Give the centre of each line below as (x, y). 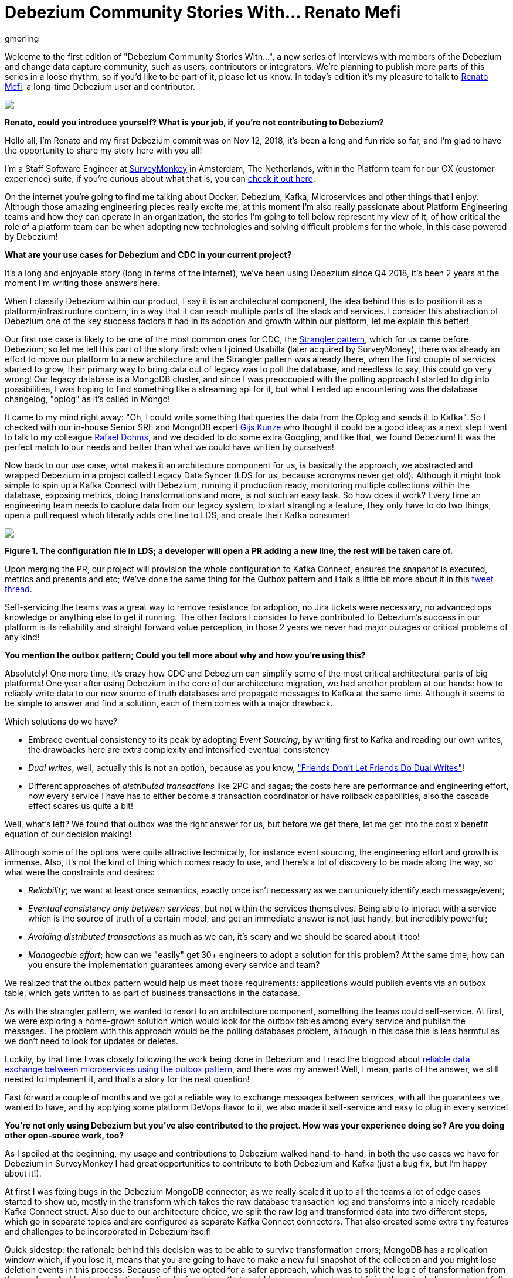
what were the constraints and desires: (80, 872)
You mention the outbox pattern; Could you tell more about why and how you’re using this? (185, 655)
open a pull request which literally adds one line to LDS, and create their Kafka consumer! (178, 515)
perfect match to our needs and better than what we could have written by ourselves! (169, 447)
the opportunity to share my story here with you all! (103, 150)
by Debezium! (31, 236)
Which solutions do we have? (61, 721)
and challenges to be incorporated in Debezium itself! (108, 1231)
